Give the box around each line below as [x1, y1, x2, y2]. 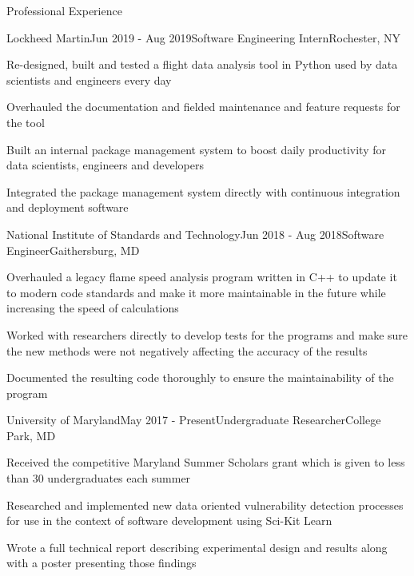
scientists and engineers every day [6, 71, 172, 88]
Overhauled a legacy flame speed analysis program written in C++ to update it [6, 268, 397, 285]
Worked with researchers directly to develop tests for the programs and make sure [6, 326, 408, 343]
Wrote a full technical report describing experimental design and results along [6, 538, 388, 555]
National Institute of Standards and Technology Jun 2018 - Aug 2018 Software [6, 225, 384, 242]
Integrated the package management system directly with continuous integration [6, 183, 400, 200]
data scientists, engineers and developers [6, 157, 205, 173]
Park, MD [6, 427, 56, 443]
